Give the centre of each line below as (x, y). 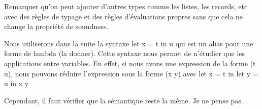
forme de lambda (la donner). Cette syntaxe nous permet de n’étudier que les (125, 53)
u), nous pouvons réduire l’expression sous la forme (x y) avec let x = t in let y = (131, 73)
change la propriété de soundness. (56, 26)
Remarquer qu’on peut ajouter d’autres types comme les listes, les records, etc (126, 6)
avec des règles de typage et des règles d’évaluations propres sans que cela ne (124, 16)
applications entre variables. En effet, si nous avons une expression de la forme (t (130, 63)
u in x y (17, 83)
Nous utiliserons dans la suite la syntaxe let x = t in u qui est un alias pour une (129, 43)
